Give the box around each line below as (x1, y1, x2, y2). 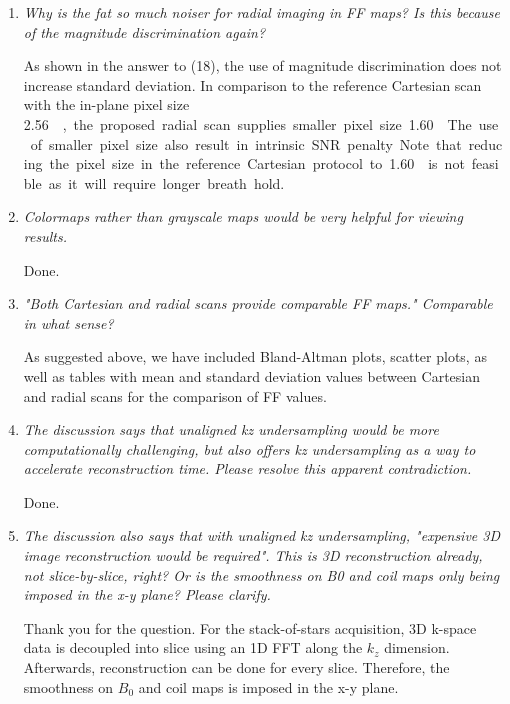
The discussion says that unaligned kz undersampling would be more (23, 419, 439, 440)
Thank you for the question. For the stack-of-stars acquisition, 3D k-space (23, 617, 477, 638)
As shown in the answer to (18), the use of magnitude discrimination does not (23, 55, 502, 76)
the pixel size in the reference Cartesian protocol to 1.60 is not (49, 153, 465, 174)
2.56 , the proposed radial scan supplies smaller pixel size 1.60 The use (23, 113, 499, 134)
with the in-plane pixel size (23, 94, 190, 115)
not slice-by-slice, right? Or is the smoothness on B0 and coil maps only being (23, 564, 500, 585)
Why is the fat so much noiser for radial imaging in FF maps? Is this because (23, 2, 501, 22)
